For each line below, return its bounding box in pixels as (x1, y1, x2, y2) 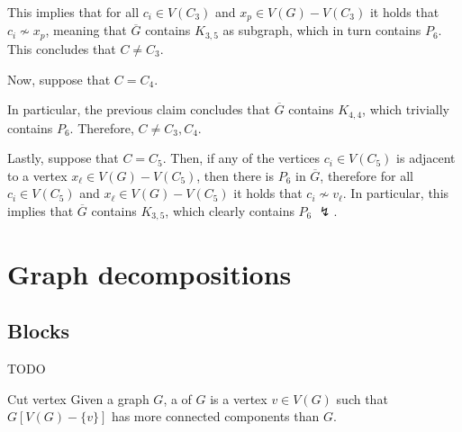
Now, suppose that (7, 69, 111, 88)
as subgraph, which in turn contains (222, 21, 421, 40)
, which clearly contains (165, 201, 294, 220)
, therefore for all (320, 166, 413, 184)
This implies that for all (7, 3, 140, 21)
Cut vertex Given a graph (7, 389, 149, 408)
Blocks (7, 317, 69, 345)
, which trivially (362, 100, 449, 119)
